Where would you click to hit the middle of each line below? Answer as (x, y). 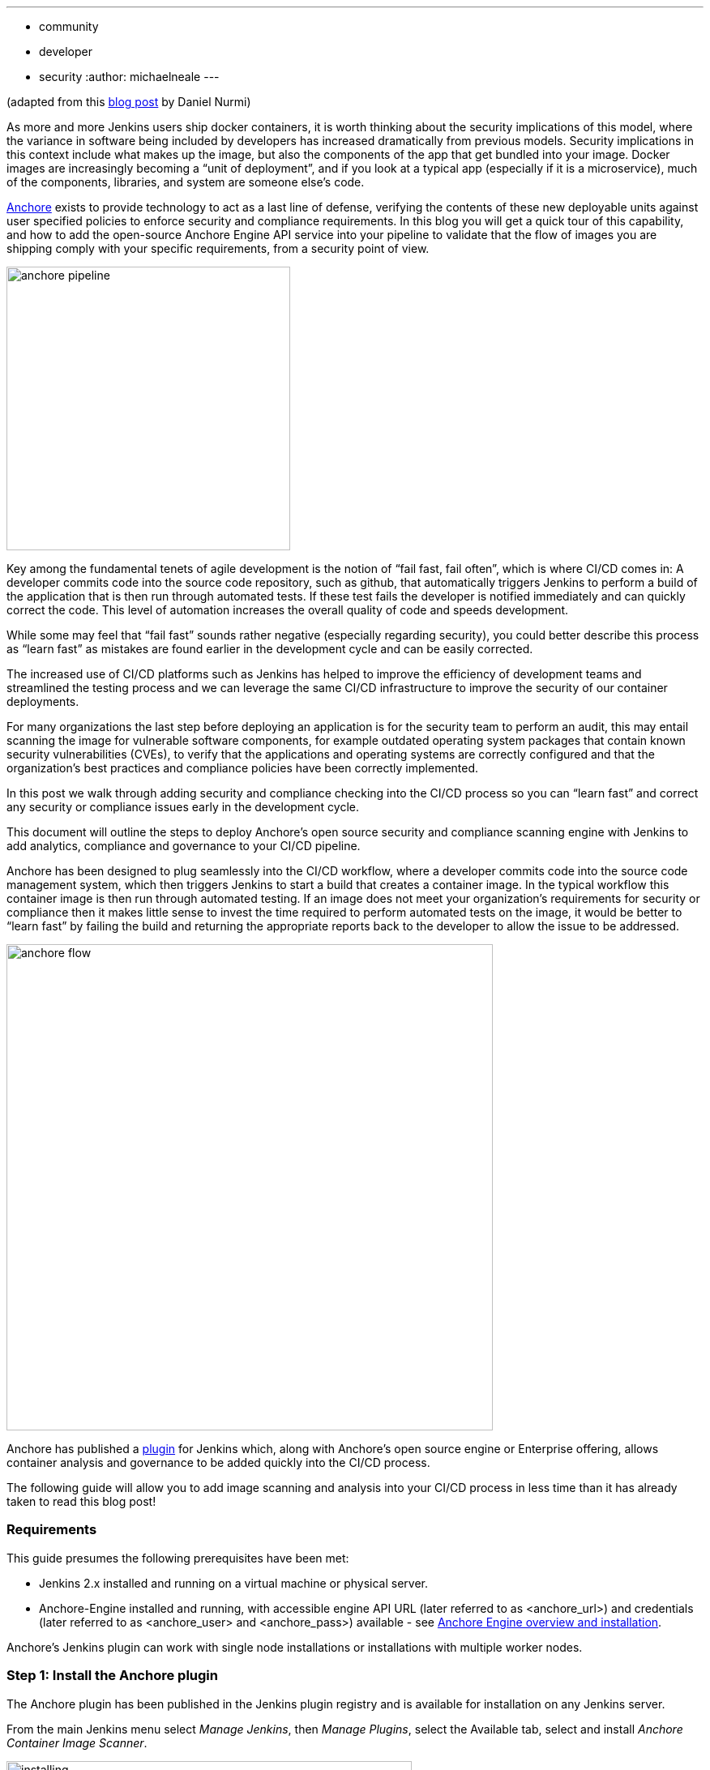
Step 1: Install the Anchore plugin (112, 1676)
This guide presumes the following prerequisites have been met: (178, 1558)
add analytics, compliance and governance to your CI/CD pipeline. (184, 846)
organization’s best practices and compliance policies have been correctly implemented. (243, 768)
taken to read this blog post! (81, 1501)
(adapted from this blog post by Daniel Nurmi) (129, 102)
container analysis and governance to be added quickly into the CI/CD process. (218, 1462)
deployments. (43, 701)
